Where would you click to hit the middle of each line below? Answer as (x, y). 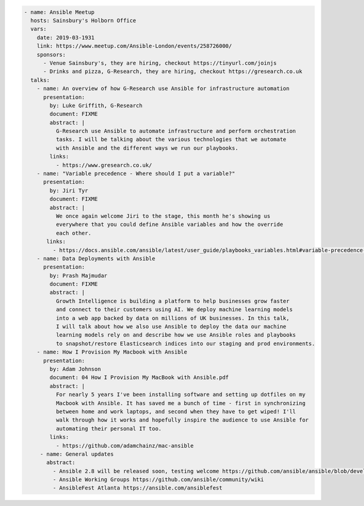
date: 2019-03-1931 (66, 37)
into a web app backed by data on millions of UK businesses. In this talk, (173, 318)
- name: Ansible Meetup (59, 12)
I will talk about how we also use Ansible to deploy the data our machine (171, 327)
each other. (73, 233)
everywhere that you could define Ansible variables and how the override (169, 224)
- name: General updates (77, 454)
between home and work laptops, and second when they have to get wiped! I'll (176, 411)
